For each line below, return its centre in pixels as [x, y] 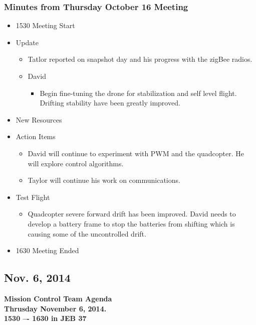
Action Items [36, 136]
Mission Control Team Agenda [58, 298]
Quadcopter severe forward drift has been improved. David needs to [132, 214]
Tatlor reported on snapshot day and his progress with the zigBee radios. [140, 59]
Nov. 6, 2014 [37, 278]
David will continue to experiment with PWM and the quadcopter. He [136, 153]
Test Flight [33, 197]
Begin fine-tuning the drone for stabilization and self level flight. [138, 93]
